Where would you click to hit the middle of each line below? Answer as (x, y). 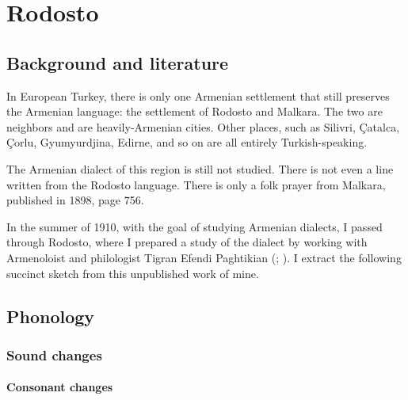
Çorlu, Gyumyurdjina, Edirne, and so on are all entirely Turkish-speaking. (187, 142)
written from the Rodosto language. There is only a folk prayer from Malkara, (196, 184)
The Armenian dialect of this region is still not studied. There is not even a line (200, 168)
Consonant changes (60, 387)
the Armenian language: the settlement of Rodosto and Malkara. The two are (194, 111)
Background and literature (118, 62)
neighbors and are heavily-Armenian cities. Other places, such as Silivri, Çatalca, (203, 126)
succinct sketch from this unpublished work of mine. (133, 273)
